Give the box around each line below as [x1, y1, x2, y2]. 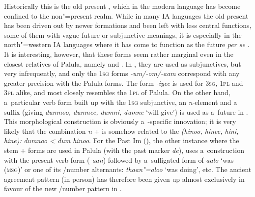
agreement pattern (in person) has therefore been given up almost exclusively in [4, 173, 245, 184]
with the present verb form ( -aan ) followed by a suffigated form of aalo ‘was [4, 154, 234, 165]
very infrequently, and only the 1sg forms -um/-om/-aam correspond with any [4, 68, 240, 78]
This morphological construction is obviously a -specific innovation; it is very [4, 116, 236, 126]
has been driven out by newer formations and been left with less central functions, [4, 20, 252, 30]
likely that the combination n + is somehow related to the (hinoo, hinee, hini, [4, 125, 239, 136]
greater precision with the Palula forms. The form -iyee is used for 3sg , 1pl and [4, 77, 243, 88]
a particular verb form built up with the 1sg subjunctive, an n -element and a [4, 97, 237, 107]
